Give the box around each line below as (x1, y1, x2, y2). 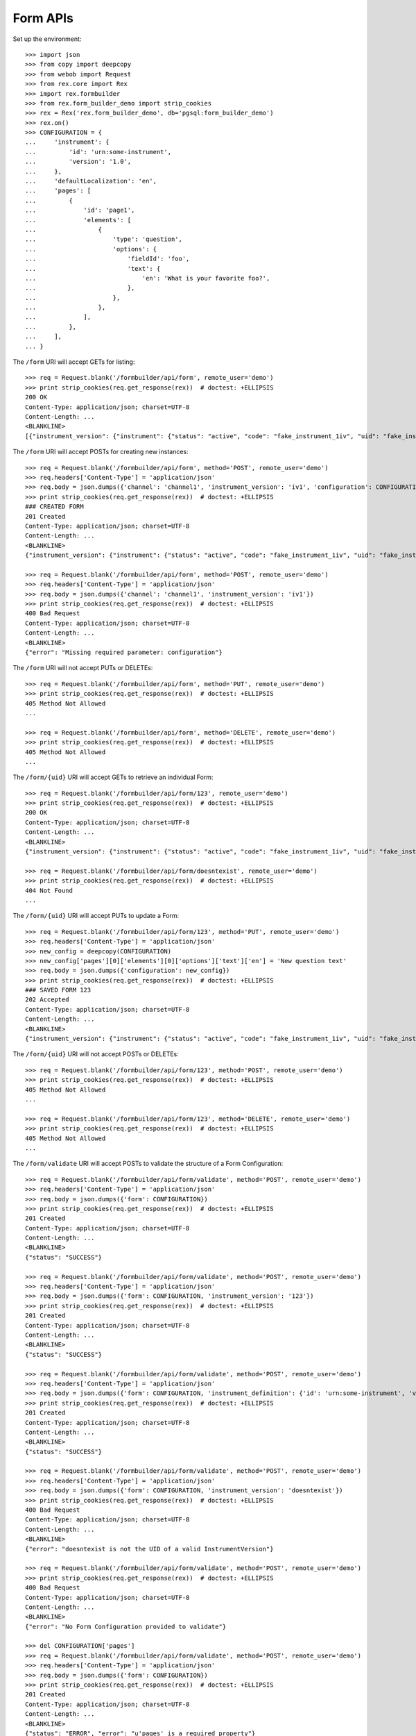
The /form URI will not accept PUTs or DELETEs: (12, 664, 153, 672)
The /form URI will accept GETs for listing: (12, 358, 135, 366)
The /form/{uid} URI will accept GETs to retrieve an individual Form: (12, 773, 214, 781)
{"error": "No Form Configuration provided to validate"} (25, 1622, 227, 1630)
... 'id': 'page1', (25, 206, 135, 215)
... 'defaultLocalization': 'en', (25, 177, 157, 185)
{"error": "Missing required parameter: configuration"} (25, 648, 223, 656)
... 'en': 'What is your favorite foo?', (25, 274, 270, 282)
